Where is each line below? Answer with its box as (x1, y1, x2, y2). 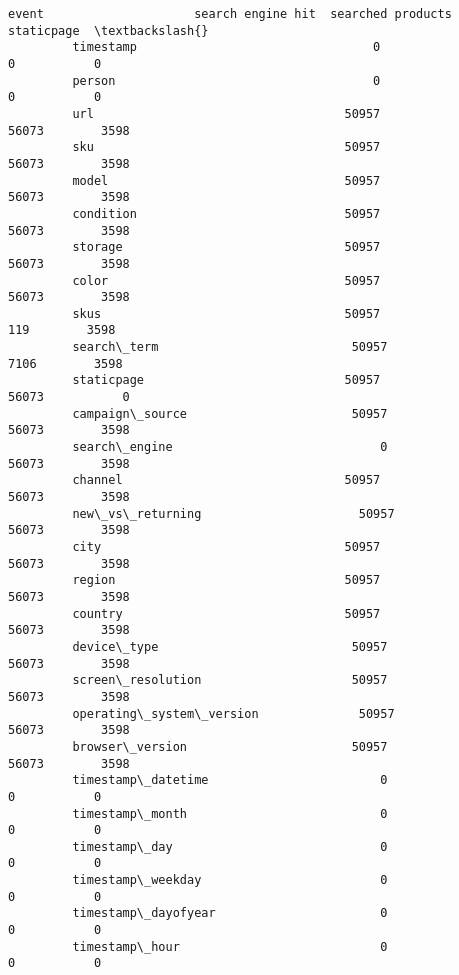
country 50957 (72, 606, 381, 621)
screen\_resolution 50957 (72, 673, 388, 688)
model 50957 (72, 173, 381, 188)
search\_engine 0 (72, 440, 388, 455)
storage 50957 (72, 240, 381, 255)
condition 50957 (72, 206, 381, 221)
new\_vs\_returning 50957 (72, 506, 395, 521)
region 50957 (72, 573, 381, 588)
